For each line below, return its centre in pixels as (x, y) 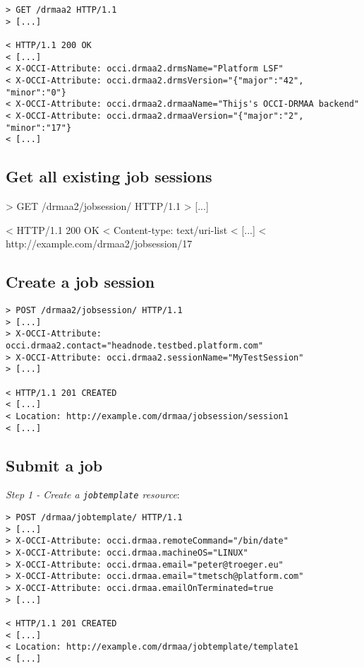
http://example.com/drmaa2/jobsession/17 (99, 244)
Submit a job (54, 465)
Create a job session (80, 282)
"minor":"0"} (36, 92)
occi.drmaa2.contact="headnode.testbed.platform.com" (135, 346)
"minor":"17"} (39, 128)
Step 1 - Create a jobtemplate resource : (93, 494)
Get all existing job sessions (109, 176)
